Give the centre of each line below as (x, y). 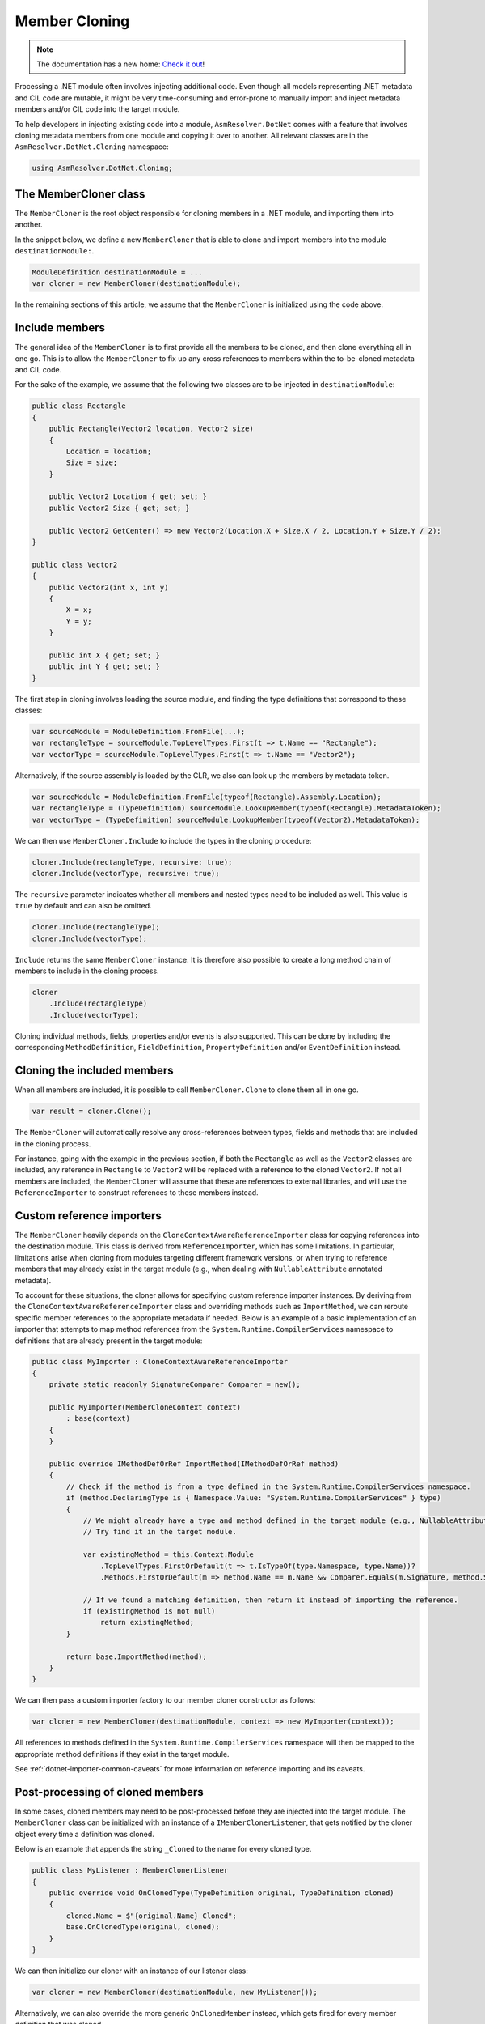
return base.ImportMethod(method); (137, 1656)
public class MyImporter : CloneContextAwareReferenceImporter (160, 1362)
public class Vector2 (75, 564)
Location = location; (109, 451)
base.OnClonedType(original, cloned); (143, 1927)
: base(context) (98, 1418)
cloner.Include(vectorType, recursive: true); (126, 873)
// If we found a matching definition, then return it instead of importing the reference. (270, 1600)
